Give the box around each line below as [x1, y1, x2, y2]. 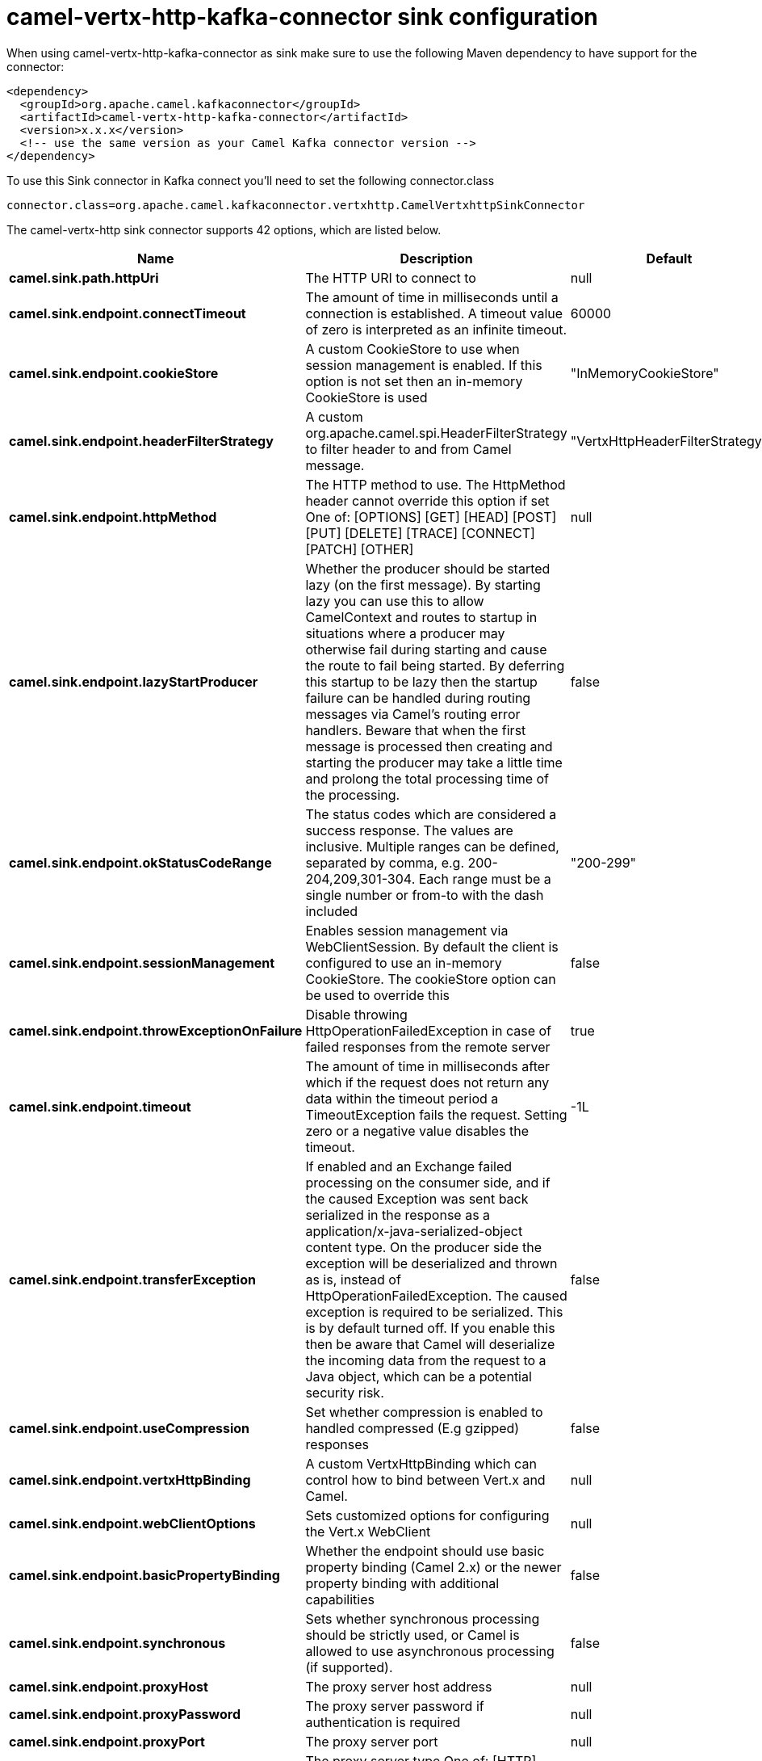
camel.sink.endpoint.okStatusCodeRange [9, 854, 272, 871]
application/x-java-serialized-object [305, 1222, 523, 1239]
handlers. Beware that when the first [305, 721, 526, 738]
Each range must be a [418, 870, 551, 887]
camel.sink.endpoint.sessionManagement [9, 954, 275, 971]
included [305, 902, 358, 919]
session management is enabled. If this [305, 356, 542, 373]
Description [400, 250, 473, 267]
